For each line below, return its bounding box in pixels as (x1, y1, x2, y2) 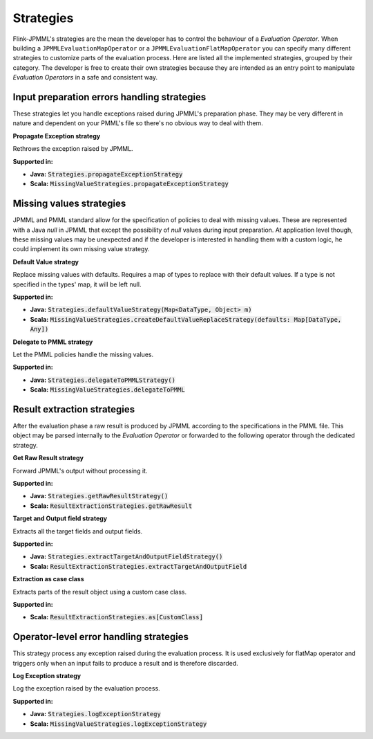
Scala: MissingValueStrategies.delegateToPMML (30, 385, 186, 394)
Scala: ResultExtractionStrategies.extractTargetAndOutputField (30, 562, 247, 570)
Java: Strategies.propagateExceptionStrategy (30, 170, 183, 178)
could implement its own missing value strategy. (12, 245, 150, 253)
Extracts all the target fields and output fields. (12, 527, 143, 536)
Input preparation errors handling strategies (12, 91, 207, 103)
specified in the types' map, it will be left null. (12, 280, 142, 289)
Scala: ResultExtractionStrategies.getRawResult (30, 502, 193, 510)
